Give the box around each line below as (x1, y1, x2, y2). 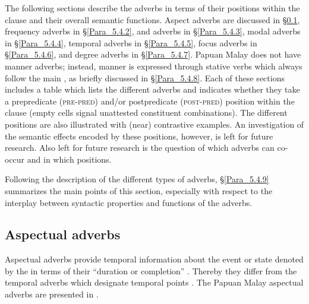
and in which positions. (27, 153, 112, 165)
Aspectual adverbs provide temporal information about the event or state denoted (5, 253, 304, 265)
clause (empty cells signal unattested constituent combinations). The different (5, 106, 288, 119)
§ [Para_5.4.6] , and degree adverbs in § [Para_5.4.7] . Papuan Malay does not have (5, 48, 301, 61)
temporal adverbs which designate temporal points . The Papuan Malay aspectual (5, 276, 304, 289)
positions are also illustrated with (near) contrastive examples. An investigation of (5, 118, 304, 130)
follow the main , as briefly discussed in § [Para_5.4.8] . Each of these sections (5, 71, 285, 84)
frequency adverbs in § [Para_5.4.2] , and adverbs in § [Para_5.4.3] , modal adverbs (5, 25, 301, 37)
